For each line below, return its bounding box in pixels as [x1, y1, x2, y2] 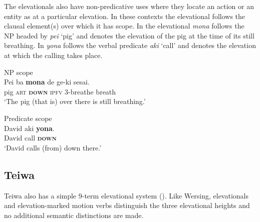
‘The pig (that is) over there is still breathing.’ [4, 96, 146, 106]
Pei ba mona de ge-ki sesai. [4, 76, 90, 87]
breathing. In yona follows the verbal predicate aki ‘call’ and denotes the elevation [4, 40, 256, 50]
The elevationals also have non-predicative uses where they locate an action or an [4, 1, 254, 11]
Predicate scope [4, 112, 52, 123]
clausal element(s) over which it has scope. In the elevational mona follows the [4, 20, 244, 31]
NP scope [4, 66, 33, 77]
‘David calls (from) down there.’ [4, 142, 102, 152]
